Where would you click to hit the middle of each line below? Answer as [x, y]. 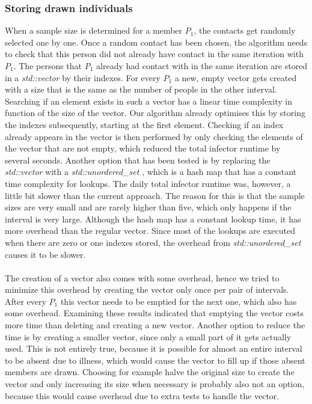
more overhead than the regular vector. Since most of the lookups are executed [150, 231]
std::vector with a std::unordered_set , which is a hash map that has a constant [151, 172]
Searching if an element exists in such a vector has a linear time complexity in [148, 101]
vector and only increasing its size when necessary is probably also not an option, [155, 384]
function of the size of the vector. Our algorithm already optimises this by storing [155, 113]
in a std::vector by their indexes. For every [83, 77]
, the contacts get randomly [245, 30]
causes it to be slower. [45, 254]
